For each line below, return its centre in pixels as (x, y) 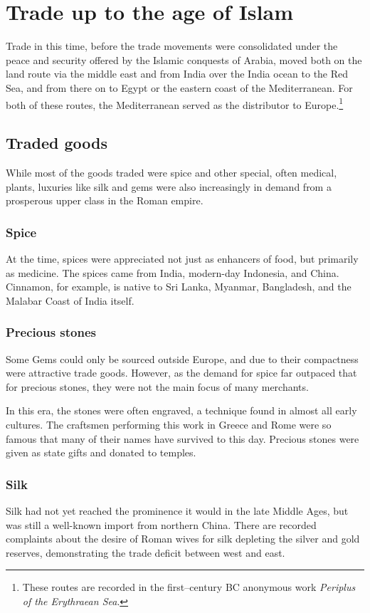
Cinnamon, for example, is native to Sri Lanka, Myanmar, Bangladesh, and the (179, 287)
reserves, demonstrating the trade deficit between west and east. (146, 552)
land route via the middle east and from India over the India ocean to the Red (177, 74)
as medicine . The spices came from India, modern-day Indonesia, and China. (173, 272)
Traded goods (57, 143)
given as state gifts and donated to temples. (101, 452)
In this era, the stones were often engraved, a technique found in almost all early (181, 410)
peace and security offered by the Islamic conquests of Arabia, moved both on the (184, 59)
